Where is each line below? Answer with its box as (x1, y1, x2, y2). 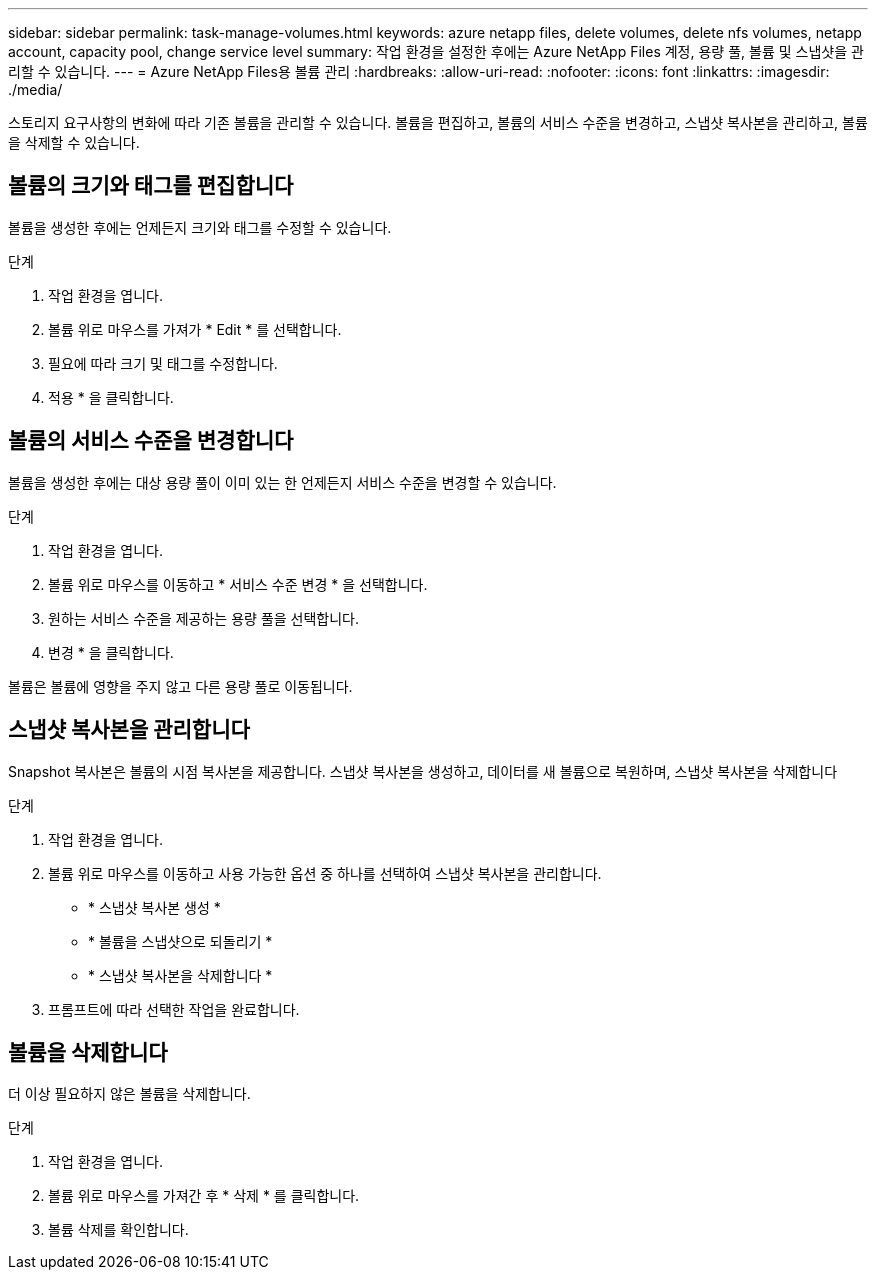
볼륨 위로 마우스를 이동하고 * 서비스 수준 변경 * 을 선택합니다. (48, 575, 428, 593)
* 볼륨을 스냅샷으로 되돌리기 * (88, 932, 273, 950)
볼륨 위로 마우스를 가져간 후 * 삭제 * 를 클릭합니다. (48, 1187, 360, 1205)
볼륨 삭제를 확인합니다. (48, 1221, 189, 1239)
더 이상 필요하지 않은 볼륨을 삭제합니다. (8, 1085, 251, 1103)
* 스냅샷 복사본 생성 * (88, 898, 221, 916)
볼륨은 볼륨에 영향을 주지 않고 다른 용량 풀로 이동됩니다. (8, 677, 353, 695)
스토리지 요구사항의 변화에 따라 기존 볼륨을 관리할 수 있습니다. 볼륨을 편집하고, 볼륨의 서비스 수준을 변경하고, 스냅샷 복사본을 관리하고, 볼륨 (8, 114, 868, 131)
